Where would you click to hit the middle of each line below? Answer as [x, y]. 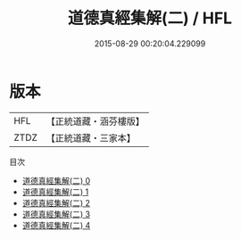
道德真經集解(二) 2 [56, 202]
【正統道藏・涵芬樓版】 [96, 121]
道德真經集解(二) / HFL [150, 18]
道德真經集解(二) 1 [55, 192]
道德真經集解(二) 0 [56, 180]
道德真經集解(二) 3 [56, 214]
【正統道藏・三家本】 [91, 137]
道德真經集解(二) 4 [56, 225]
